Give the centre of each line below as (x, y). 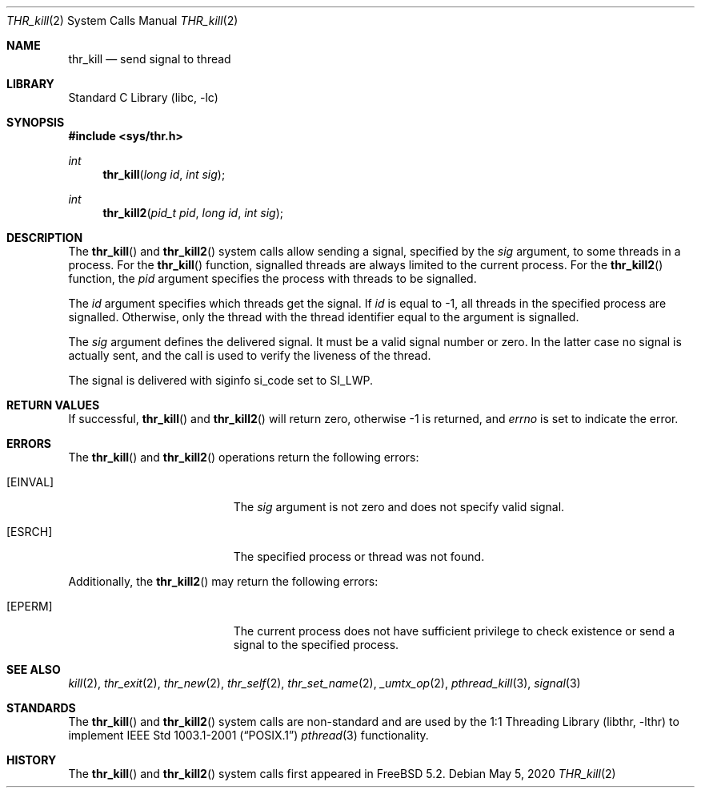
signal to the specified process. (316, 645)
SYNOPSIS (36, 122)
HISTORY (32, 760)
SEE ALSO (34, 669)
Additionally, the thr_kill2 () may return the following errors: (223, 581)
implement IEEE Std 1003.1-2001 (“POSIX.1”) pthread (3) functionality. (248, 735)
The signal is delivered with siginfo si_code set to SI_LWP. (220, 380)
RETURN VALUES (53, 405)
